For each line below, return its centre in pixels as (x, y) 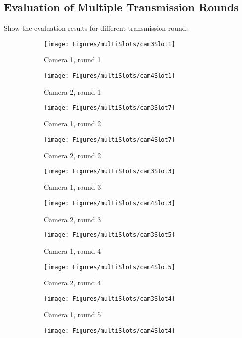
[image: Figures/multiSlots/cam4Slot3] (110, 203)
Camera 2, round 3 (73, 219)
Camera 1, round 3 (73, 187)
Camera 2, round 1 (73, 91)
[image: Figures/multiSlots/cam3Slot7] (110, 108)
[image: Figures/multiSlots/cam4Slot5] (110, 267)
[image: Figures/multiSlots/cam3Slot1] (110, 44)
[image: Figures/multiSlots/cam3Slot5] (110, 235)
